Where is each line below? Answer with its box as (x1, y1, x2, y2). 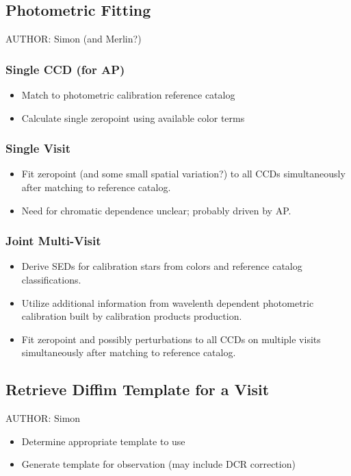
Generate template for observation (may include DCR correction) (21, 457, 296, 471)
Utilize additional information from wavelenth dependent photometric (21, 295, 314, 310)
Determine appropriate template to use (21, 434, 185, 448)
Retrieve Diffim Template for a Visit (5, 379, 270, 400)
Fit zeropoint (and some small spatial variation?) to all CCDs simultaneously (21, 166, 346, 181)
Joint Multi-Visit (5, 232, 101, 249)
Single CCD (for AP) (5, 60, 125, 77)
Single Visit (5, 140, 71, 157)
